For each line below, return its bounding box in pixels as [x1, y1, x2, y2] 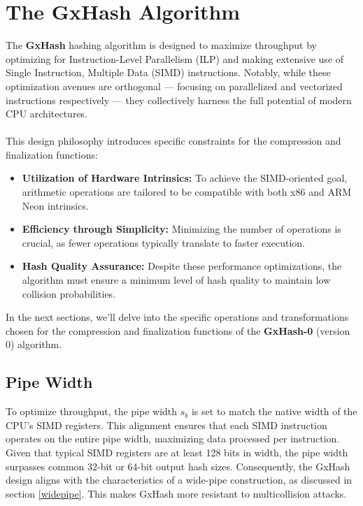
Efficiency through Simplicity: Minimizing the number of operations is [22, 222, 341, 236]
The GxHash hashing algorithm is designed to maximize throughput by [6, 38, 317, 52]
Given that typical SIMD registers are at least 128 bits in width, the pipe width [6, 444, 348, 459]
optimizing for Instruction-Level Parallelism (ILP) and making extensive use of [6, 51, 344, 66]
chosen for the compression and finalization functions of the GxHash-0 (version [6, 323, 350, 338]
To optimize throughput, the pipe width [6, 404, 178, 419]
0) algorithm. [6, 337, 62, 352]
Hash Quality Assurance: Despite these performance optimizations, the [22, 259, 342, 273]
